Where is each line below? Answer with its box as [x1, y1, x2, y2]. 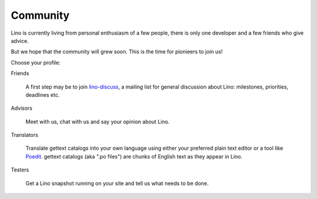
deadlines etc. [25, 91, 60, 98]
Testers [11, 166, 29, 173]
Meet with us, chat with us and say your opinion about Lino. [25, 118, 170, 125]
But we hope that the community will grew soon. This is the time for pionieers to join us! [11, 48, 223, 55]
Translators [11, 131, 38, 139]
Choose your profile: [11, 59, 61, 66]
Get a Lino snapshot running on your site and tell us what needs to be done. [25, 180, 209, 187]
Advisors [11, 104, 33, 112]
